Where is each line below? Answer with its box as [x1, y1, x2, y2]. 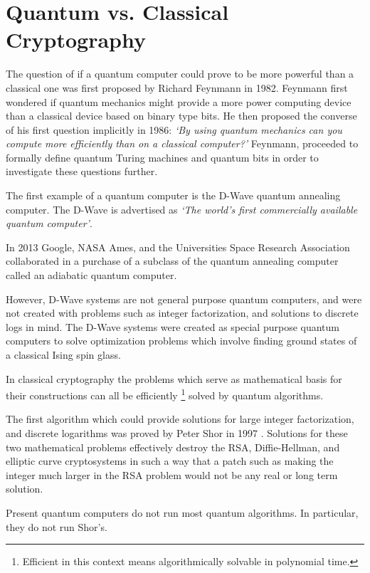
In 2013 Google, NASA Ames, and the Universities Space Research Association [6, 239, 350, 254]
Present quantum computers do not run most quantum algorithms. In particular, [6, 505, 359, 520]
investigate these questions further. [6, 164, 158, 179]
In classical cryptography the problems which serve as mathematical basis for [6, 371, 342, 386]
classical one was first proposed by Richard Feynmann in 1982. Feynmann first [6, 80, 348, 95]
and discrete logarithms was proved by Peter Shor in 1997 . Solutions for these [6, 426, 348, 441]
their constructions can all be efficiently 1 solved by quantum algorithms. [6, 386, 324, 402]
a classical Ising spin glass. [6, 347, 121, 362]
